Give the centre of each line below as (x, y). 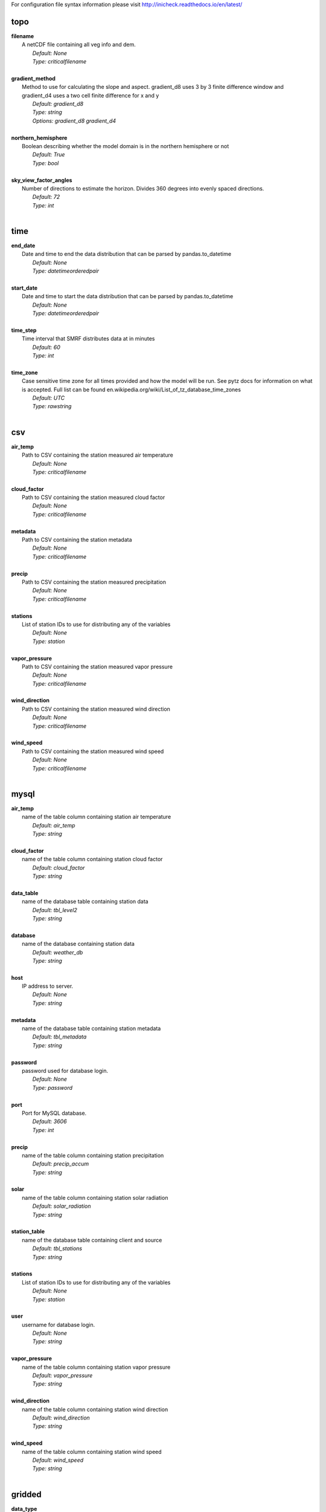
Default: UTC (49, 398)
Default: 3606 (50, 1121)
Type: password (52, 1087)
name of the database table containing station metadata (91, 1029)
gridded (26, 1494)
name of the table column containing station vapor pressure (96, 1367)
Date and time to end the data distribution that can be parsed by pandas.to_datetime (127, 254)
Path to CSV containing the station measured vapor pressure (97, 666)
